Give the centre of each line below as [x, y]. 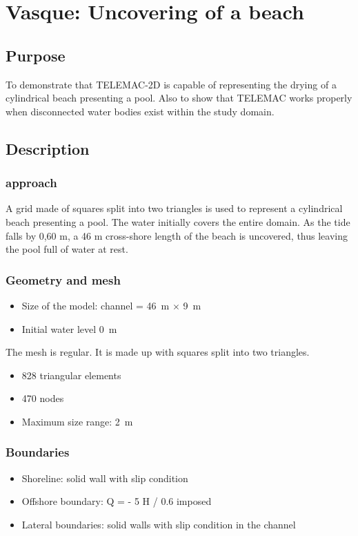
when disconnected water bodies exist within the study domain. [140, 111]
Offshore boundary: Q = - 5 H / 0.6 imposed [117, 501]
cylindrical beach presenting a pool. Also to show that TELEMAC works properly [179, 98]
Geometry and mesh [63, 279]
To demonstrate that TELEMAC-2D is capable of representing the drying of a [171, 84]
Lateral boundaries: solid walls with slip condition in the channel [159, 524]
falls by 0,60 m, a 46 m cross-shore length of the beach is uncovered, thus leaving [177, 235]
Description [48, 148]
